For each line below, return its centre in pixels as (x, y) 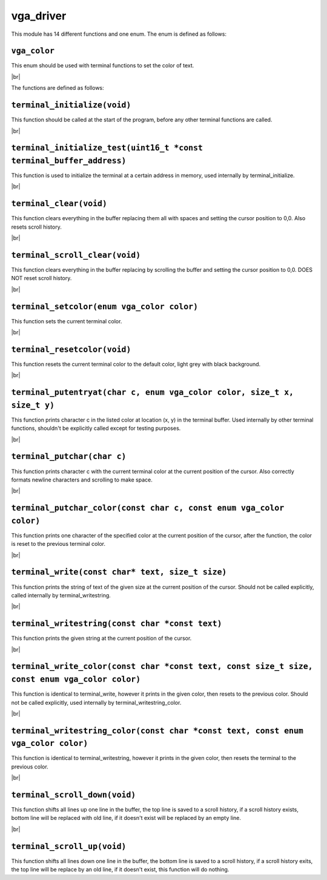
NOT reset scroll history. (41, 278)
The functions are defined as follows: (58, 88)
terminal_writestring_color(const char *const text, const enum (157, 731)
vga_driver (39, 16)
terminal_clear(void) (59, 204)
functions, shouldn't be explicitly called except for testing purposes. (96, 428)
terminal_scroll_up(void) (69, 846)
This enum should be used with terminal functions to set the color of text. (103, 65)
